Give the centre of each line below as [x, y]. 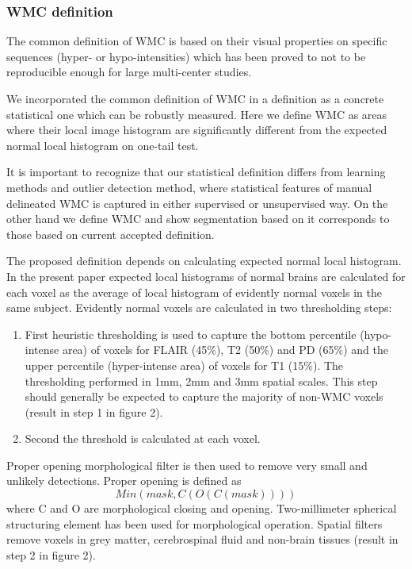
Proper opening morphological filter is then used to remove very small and [187, 465]
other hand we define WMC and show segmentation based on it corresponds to [198, 219]
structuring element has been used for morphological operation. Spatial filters [195, 523]
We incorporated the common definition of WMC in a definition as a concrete [195, 98]
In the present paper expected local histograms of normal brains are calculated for [206, 276]
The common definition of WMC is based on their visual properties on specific [197, 41]
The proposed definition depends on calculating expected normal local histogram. [204, 261]
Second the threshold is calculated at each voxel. [143, 438]
